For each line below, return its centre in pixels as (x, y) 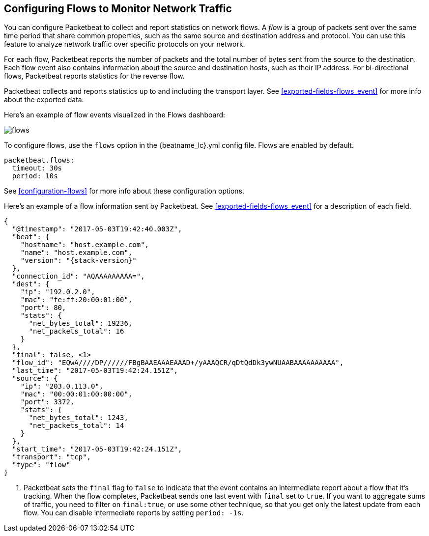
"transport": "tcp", (52, 457)
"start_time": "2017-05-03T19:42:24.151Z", (97, 449)
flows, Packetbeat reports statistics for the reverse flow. (94, 76)
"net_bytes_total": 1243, (78, 418)
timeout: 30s (37, 168)
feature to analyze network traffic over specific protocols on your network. (125, 44)
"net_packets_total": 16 (76, 331)
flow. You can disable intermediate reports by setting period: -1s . (134, 513)
